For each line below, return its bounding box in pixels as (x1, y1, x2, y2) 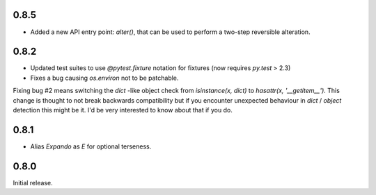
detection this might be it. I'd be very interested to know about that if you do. (13, 105, 233, 114)
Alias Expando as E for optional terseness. (30, 142, 152, 151)
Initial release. (13, 178, 53, 187)
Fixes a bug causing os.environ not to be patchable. (30, 74, 179, 82)
